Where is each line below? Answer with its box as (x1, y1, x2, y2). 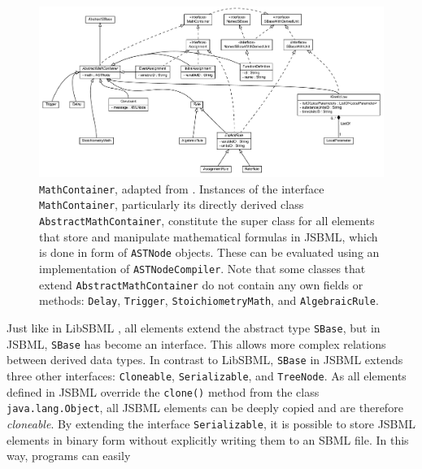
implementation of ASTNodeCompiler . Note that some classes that (39, 259, 366, 276)
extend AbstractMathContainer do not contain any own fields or (39, 276, 363, 293)
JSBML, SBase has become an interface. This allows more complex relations (7, 335, 386, 352)
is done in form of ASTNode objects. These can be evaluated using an (39, 244, 380, 261)
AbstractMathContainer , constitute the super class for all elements (39, 212, 375, 229)
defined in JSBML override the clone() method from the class (7, 383, 320, 400)
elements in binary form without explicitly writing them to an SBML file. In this (7, 431, 409, 448)
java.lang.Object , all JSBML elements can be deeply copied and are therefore (7, 399, 403, 416)
